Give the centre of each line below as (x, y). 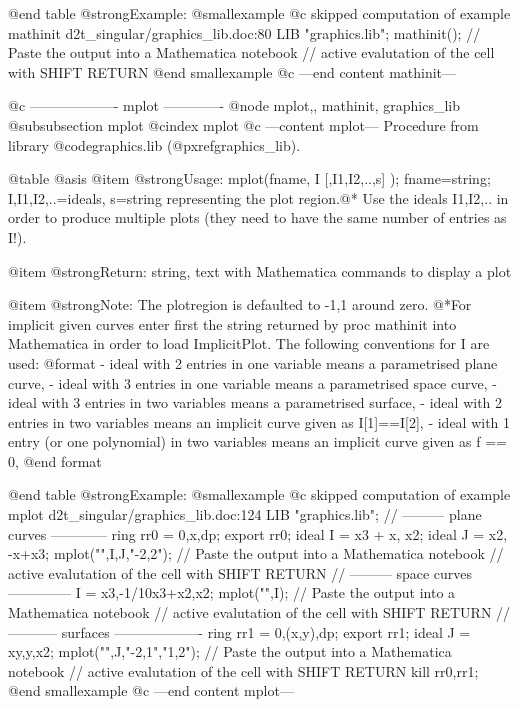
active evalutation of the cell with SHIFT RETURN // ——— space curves (240, 572)
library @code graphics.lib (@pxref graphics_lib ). (154, 144)
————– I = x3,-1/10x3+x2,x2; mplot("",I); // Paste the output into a (232, 592)
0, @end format (55, 460)
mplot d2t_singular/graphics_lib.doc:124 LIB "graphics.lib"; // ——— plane (245, 514)
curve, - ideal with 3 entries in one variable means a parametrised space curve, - (252, 382)
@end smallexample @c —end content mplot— (151, 690)
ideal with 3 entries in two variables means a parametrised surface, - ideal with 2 (255, 402)
